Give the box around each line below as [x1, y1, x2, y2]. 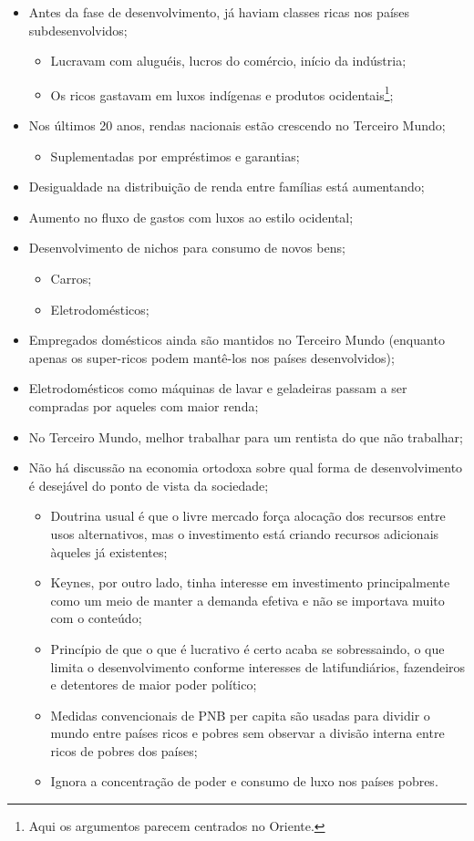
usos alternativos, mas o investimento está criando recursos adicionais [50, 524, 439, 543]
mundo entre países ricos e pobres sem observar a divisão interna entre [50, 723, 445, 742]
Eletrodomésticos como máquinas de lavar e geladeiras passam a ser [28, 379, 407, 398]
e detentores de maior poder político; [50, 675, 257, 694]
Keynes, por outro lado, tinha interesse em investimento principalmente [50, 573, 450, 592]
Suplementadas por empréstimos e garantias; [50, 146, 300, 165]
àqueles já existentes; [50, 542, 168, 561]
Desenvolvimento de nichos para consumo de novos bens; [28, 238, 345, 257]
